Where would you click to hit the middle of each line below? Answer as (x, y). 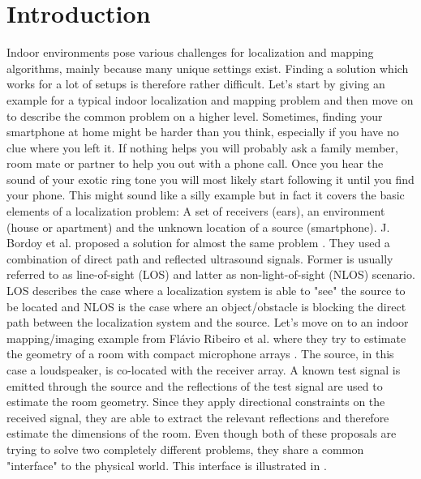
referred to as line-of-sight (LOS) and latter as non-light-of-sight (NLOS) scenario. (211, 274)
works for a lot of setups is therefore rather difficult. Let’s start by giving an (196, 84)
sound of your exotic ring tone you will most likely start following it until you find (210, 179)
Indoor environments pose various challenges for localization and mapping (190, 52)
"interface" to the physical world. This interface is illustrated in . (167, 465)
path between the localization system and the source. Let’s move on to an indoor (208, 322)
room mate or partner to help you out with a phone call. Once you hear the (195, 163)
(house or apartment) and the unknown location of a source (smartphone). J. (198, 227)
